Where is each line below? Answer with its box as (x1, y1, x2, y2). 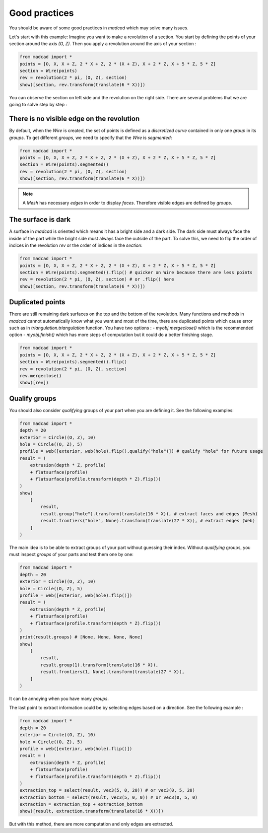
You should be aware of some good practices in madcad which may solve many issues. (9, 25, 189, 31)
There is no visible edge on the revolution (9, 115, 140, 123)
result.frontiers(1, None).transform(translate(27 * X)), (40, 669, 185, 675)
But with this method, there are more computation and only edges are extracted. (9, 821, 174, 827)
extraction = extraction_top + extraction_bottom (19, 802, 143, 807)
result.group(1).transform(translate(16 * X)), (40, 662, 159, 668)
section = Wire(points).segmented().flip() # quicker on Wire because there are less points (19, 270, 253, 275)
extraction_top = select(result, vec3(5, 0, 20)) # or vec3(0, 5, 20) (19, 787, 196, 793)
